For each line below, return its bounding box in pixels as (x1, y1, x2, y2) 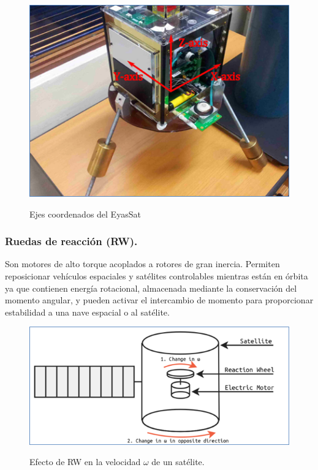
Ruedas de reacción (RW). (5, 233, 138, 249)
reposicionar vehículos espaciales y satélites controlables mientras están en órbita (5, 269, 308, 282)
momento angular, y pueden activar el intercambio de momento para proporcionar (5, 294, 314, 306)
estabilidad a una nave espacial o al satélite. (5, 305, 170, 318)
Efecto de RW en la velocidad (29, 455, 141, 468)
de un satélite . (151, 455, 205, 468)
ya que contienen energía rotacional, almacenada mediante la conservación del (5, 281, 297, 294)
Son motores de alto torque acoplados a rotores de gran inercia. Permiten (5, 257, 280, 270)
